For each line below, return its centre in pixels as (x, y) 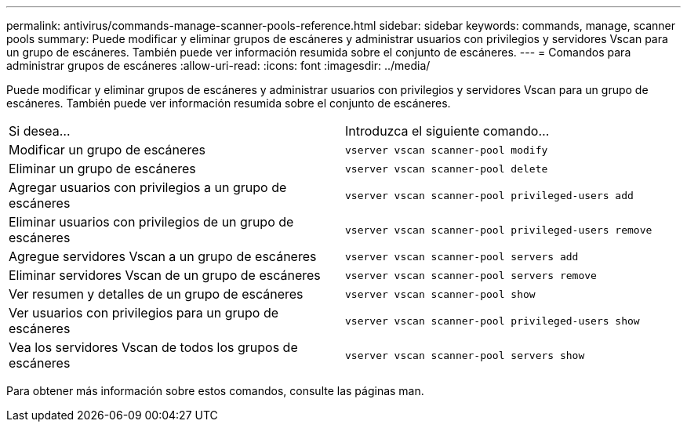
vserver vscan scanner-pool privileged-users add (489, 195)
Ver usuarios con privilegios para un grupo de (144, 313)
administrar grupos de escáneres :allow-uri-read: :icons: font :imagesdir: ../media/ (218, 65)
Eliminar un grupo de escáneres (102, 169)
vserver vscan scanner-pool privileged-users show (493, 321)
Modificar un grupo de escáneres (107, 150)
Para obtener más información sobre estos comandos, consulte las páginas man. (215, 391)
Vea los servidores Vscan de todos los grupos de (153, 347)
